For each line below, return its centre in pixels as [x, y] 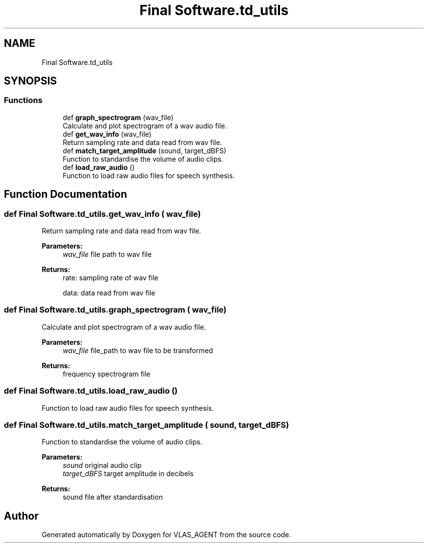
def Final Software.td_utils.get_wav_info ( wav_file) [102, 214]
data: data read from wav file [109, 293]
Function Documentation [65, 194]
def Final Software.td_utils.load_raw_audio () [91, 391]
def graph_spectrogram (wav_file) [118, 117]
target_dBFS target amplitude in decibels [128, 474]
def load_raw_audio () [99, 167]
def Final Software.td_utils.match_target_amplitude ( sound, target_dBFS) [147, 425]
